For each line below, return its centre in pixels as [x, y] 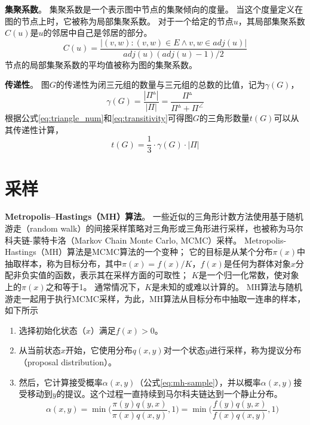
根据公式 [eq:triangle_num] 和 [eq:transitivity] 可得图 [99, 118]
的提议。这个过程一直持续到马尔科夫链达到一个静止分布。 [169, 394]
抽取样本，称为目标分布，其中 [63, 263]
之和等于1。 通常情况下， [95, 287]
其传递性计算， [34, 129]
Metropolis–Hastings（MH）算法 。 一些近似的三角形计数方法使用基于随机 [154, 216]
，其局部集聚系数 [271, 21]
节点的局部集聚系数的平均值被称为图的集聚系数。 [101, 64]
